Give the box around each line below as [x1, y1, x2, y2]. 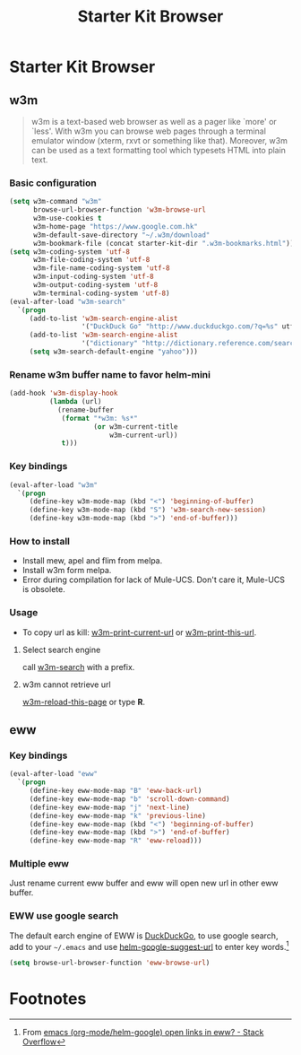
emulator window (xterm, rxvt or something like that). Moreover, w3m [30, 135, 288, 145]
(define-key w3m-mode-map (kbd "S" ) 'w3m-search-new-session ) [29, 505, 267, 515]
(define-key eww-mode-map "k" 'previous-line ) [29, 811, 206, 820]
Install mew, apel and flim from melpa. [21, 555, 163, 566]
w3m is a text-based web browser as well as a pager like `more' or [30, 117, 278, 126]
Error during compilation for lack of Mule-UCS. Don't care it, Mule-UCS [21, 574, 285, 585]
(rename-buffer [56, 405, 115, 414]
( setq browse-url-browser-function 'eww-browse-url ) [9, 958, 211, 968]
